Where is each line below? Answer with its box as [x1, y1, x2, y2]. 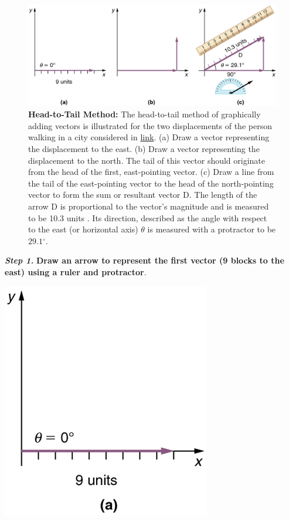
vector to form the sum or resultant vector [28, 188, 181, 201]
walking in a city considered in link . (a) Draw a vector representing [28, 131, 270, 143]
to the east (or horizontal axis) [28, 223, 138, 235]
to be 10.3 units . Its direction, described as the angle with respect [28, 211, 267, 224]
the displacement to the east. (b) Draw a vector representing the [28, 143, 260, 155]
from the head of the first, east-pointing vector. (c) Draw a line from [28, 166, 274, 178]
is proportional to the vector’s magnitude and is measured [60, 200, 269, 212]
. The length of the [189, 188, 257, 201]
